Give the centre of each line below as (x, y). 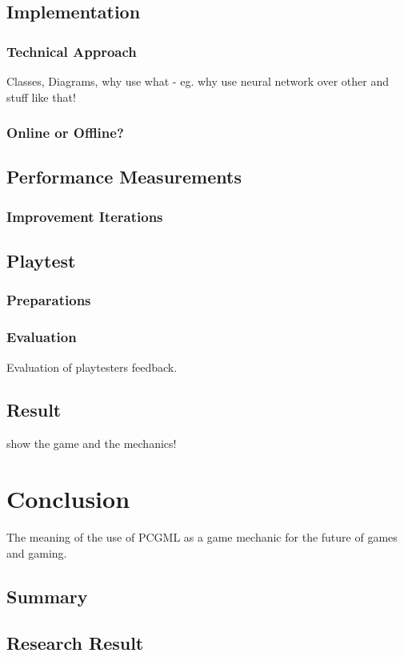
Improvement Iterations (85, 216)
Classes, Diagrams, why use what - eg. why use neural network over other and (198, 81)
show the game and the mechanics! (92, 443)
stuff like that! (41, 97)
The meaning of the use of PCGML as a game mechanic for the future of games (202, 537)
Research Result (75, 643)
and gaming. (37, 552)
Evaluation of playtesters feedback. (92, 367)
